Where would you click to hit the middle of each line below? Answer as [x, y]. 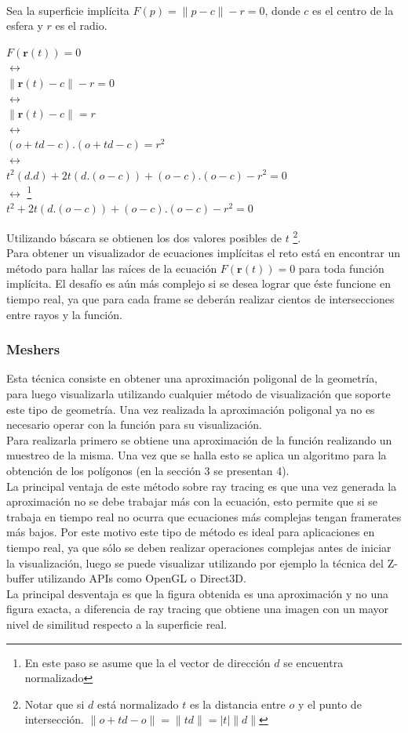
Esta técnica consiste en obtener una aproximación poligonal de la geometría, [192, 378]
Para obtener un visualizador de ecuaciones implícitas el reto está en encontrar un [203, 253]
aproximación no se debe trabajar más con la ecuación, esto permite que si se [192, 501]
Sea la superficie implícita [68, 10]
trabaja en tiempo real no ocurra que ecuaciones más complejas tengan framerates [204, 516]
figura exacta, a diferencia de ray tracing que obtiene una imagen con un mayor [198, 609]
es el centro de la [353, 10]
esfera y [25, 25]
